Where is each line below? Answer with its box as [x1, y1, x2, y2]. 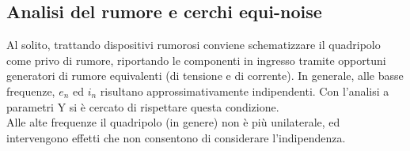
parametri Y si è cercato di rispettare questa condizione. [6, 98, 279, 115]
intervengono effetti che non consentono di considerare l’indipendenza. [6, 129, 346, 145]
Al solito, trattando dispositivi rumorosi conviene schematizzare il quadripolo [6, 36, 381, 53]
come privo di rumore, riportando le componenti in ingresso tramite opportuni [6, 51, 386, 68]
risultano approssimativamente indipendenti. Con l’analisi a [100, 82, 389, 99]
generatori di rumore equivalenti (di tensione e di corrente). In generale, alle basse [6, 67, 404, 84]
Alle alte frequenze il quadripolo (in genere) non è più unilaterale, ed [6, 114, 340, 130]
